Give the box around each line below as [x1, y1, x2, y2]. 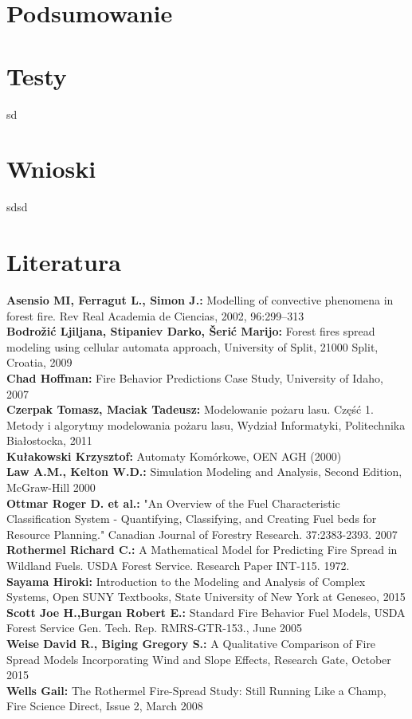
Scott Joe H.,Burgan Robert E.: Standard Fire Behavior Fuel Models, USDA [6, 603, 406, 620]
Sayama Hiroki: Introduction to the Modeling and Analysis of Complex [6, 572, 366, 589]
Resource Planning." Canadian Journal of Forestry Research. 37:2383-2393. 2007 [6, 525, 398, 542]
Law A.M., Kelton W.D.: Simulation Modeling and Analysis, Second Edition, [6, 463, 402, 480]
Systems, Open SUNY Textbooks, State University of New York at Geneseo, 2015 [6, 588, 406, 605]
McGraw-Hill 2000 [6, 479, 96, 496]
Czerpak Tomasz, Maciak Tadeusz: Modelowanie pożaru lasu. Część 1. [6, 401, 374, 418]
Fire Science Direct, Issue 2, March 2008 [6, 697, 203, 714]
